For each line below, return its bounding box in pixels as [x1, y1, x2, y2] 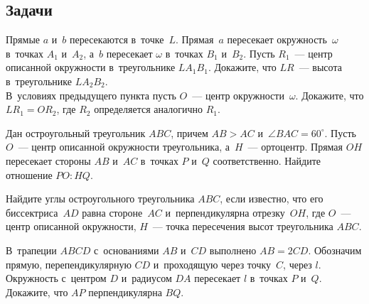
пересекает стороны [6, 153, 91, 168]
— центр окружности [192, 87, 284, 102]
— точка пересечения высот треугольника [152, 219, 333, 234]
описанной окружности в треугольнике [6, 60, 176, 75]
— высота [299, 60, 342, 75]
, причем [171, 125, 208, 140]
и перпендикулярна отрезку [165, 205, 285, 219]
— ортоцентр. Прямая [247, 139, 343, 154]
